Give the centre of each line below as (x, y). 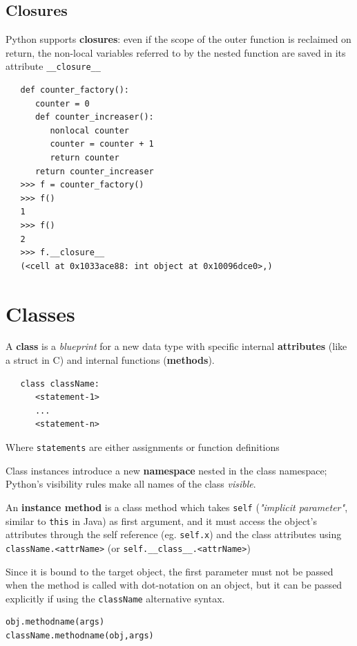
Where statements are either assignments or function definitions (143, 447)
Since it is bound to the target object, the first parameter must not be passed (170, 571)
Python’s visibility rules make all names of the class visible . (131, 484)
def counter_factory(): (75, 90)
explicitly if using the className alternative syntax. (115, 598)
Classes (40, 313)
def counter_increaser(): (94, 117)
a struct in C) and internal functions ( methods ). (110, 360)
